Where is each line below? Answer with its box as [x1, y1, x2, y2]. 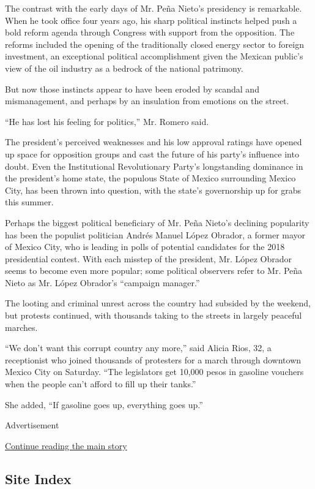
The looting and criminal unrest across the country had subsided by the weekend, [5, 297, 311, 309]
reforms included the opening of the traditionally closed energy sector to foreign [5, 37, 304, 50]
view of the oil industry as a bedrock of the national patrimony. [5, 61, 243, 74]
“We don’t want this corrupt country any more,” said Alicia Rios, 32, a [5, 341, 272, 354]
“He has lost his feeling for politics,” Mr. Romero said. [5, 115, 209, 127]
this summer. [5, 195, 54, 208]
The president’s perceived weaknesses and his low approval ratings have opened [5, 135, 302, 148]
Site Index [5, 469, 72, 488]
